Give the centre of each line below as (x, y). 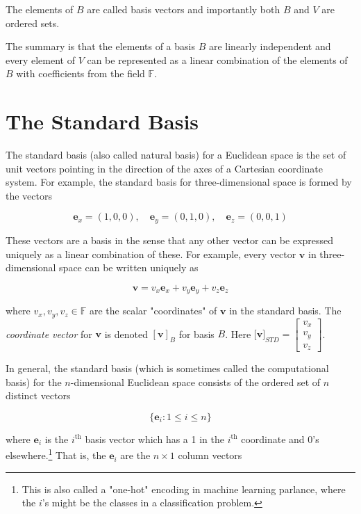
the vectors (29, 195)
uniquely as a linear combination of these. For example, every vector (151, 254)
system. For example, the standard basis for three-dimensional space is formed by (179, 182)
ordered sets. (33, 23)
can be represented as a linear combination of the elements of (217, 59)
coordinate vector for (49, 334)
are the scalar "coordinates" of (153, 311)
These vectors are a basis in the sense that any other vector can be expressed (170, 240)
